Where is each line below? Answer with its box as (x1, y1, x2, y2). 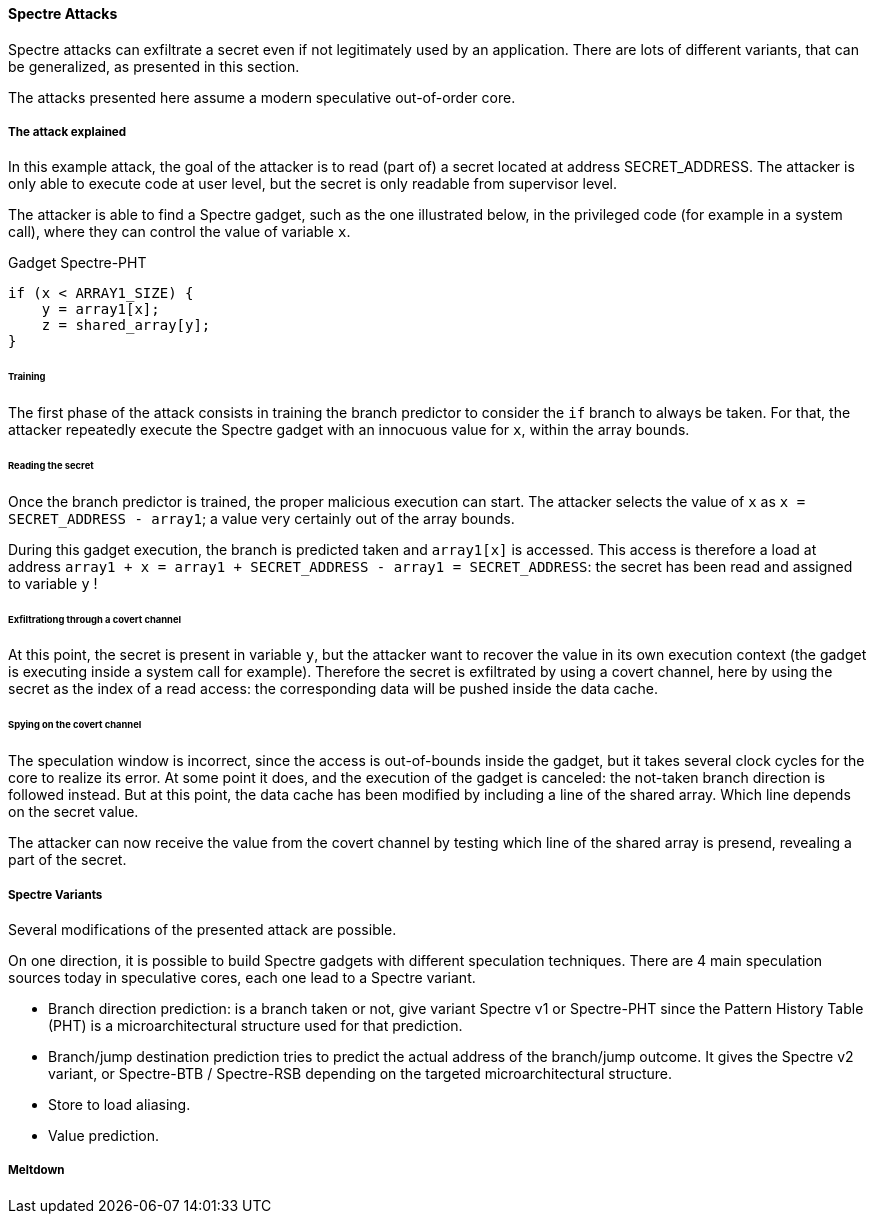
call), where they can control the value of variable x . (8, 223, 351, 241)
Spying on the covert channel (8, 719, 142, 731)
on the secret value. (8, 803, 139, 821)
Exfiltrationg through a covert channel (8, 613, 182, 625)
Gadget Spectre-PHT (8, 254, 147, 272)
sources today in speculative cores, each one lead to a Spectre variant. (8, 968, 476, 986)
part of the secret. (8, 851, 127, 869)
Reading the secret (8, 459, 94, 471)
